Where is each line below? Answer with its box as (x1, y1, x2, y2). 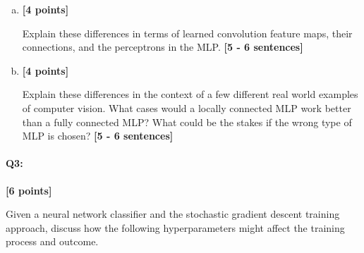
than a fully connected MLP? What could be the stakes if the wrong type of (22, 114, 352, 129)
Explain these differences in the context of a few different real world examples (22, 87, 358, 101)
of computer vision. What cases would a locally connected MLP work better (22, 100, 351, 115)
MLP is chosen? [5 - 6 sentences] (22, 128, 174, 143)
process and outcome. (6, 234, 99, 249)
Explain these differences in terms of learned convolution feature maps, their (22, 25, 353, 40)
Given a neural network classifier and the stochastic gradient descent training (6, 206, 340, 221)
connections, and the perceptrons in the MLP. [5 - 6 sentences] (22, 39, 303, 54)
